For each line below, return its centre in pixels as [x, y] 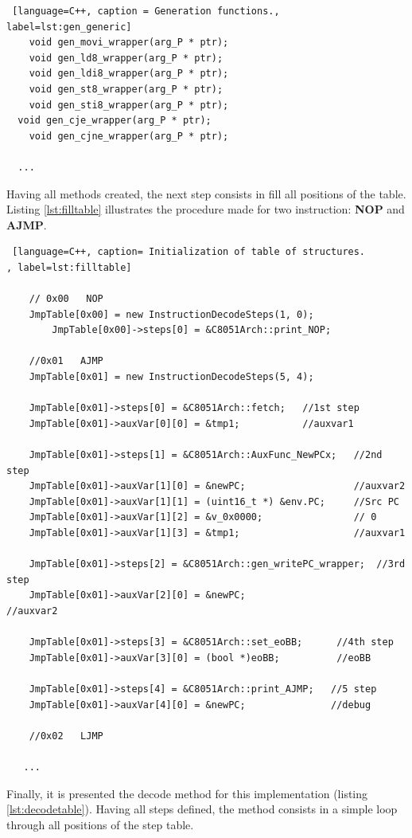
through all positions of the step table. [100, 824]
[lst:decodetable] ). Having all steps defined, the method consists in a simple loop [202, 809]
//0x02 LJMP [66, 736]
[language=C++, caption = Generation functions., [146, 11]
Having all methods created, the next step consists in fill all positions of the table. [206, 193]
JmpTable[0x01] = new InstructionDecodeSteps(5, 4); [171, 377]
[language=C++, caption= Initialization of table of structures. [189, 252]
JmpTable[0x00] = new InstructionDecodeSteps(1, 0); [171, 314]
